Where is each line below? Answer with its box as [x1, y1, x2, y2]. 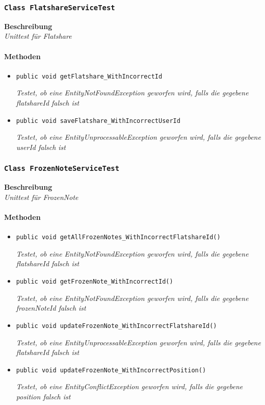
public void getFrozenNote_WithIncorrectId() [16, 278, 173, 286]
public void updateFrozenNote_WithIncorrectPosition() [16, 366, 206, 374]
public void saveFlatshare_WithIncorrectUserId [16, 117, 180, 124]
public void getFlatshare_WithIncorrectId [16, 72, 163, 80]
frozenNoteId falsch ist [16, 302, 86, 313]
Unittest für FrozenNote [4, 191, 78, 202]
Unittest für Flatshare [4, 31, 72, 41]
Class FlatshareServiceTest [4, 3, 115, 12]
